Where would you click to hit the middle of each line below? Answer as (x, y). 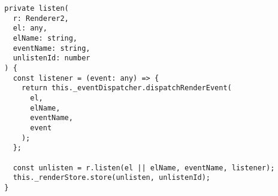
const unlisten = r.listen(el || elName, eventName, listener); (144, 168)
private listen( (37, 8)
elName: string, (45, 38)
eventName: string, (52, 48)
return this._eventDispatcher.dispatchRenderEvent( (126, 88)
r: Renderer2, (41, 18)
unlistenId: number (52, 58)
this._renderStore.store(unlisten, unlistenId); (111, 178)
